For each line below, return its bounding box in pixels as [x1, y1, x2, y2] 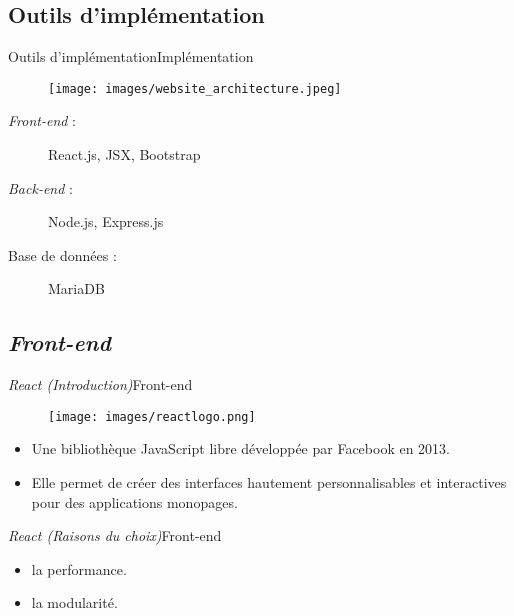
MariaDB [48, 278, 105, 299]
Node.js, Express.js [48, 211, 164, 232]
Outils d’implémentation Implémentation [8, 46, 254, 67]
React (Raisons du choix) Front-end [8, 525, 222, 546]
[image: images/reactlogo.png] [48, 409, 256, 424]
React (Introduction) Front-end [8, 374, 193, 395]
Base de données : [8, 244, 117, 265]
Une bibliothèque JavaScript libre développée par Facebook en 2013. [31, 438, 451, 459]
